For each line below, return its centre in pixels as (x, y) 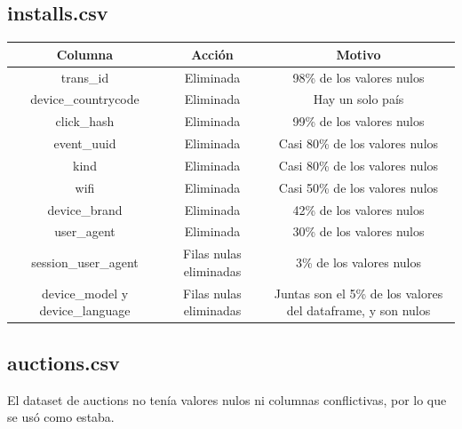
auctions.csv (64, 362)
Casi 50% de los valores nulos (358, 187)
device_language (85, 310)
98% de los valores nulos (358, 77)
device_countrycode (85, 99)
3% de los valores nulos (358, 262)
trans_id (85, 77)
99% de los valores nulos (358, 121)
